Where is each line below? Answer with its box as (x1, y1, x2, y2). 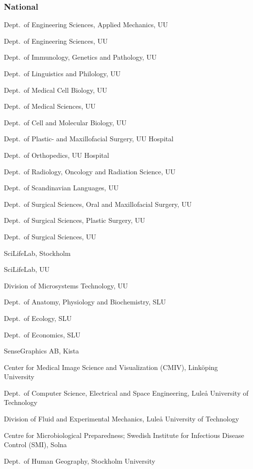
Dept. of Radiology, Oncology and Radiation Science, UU (4, 166, 176, 176)
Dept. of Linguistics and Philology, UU (4, 68, 121, 78)
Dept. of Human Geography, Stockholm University (4, 455, 155, 466)
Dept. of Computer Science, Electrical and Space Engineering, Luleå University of (4, 387, 249, 398)
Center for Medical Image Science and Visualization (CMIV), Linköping (4, 362, 218, 372)
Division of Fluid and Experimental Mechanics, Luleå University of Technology (4, 414, 239, 424)
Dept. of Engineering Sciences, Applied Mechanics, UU (4, 19, 168, 30)
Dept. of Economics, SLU (4, 329, 81, 339)
